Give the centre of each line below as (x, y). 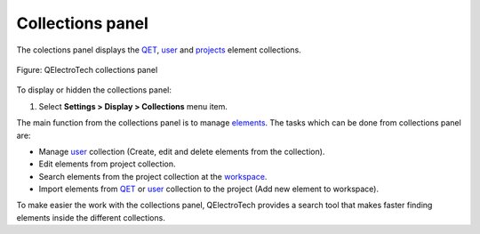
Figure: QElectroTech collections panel (87, 69)
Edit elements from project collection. (107, 164)
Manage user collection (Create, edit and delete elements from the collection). (182, 151)
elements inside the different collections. (91, 217)
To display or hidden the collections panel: (94, 90)
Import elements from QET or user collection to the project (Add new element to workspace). (209, 189)
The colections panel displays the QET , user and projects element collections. (159, 50)
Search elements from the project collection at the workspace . (153, 176)
